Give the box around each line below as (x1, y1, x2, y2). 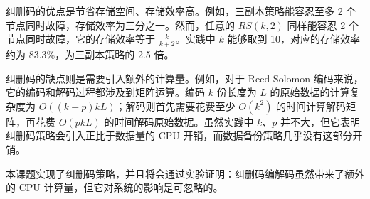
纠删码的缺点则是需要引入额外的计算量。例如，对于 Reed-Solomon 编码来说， (6, 70, 364, 85)
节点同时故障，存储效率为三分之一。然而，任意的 (6, 17, 235, 32)
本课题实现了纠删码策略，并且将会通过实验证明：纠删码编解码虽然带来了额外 (6, 166, 364, 181)
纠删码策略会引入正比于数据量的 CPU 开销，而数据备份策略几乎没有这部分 (6, 128, 353, 143)
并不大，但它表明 (280, 114, 361, 129)
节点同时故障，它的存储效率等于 (6, 31, 155, 46)
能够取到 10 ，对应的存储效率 (227, 31, 361, 46)
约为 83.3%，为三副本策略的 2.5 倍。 (6, 47, 174, 62)
